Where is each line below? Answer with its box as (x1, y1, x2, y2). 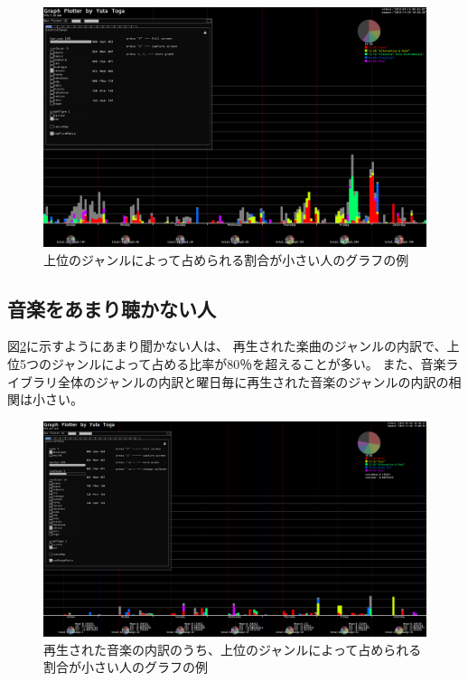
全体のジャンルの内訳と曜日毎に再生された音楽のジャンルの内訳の (57, 372, 449, 391)
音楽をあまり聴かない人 (7, 294, 216, 322)
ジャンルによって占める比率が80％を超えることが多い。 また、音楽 (51, 354, 446, 373)
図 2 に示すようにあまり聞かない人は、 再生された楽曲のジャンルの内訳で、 (7, 336, 447, 355)
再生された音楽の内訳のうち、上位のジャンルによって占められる (43, 639, 422, 658)
